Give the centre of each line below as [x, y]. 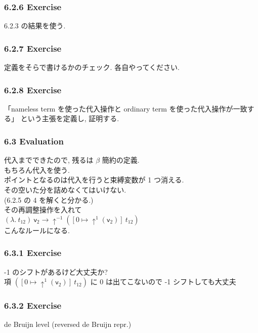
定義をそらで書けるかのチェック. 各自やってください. [92, 67]
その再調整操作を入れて [43, 210]
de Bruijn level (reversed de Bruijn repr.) [68, 324]
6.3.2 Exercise [33, 305]
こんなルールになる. [37, 230]
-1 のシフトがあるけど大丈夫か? [56, 271]
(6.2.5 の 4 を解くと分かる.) [49, 199]
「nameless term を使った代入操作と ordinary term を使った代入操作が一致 [126, 108]
